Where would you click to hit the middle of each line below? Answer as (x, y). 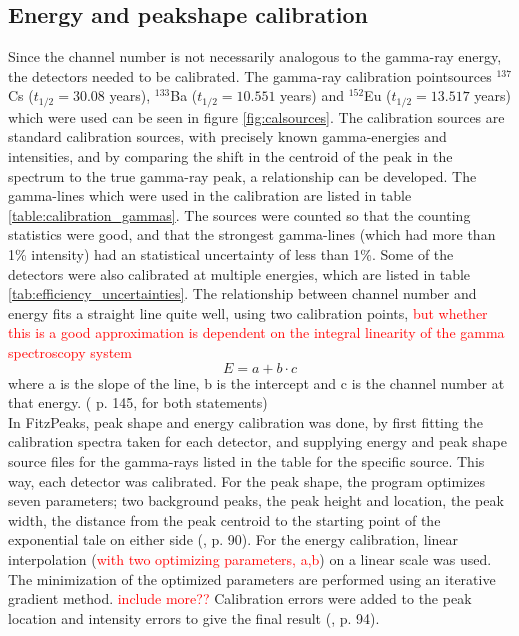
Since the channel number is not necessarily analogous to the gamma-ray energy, (255, 56)
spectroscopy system (70, 351)
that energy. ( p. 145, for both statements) (138, 402)
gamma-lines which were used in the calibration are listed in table (210, 195)
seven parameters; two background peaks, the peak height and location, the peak (256, 500)
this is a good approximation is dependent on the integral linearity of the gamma (256, 332)
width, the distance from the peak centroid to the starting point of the (224, 519)
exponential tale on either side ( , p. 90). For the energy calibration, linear (233, 539)
